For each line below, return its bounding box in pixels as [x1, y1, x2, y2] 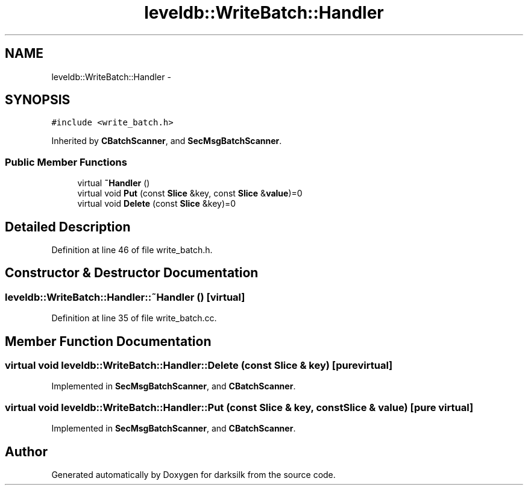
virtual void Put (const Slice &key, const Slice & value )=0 [77, 188, 303, 199]
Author [5, 444, 48, 459]
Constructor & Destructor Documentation [5, 265, 259, 281]
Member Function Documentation [5, 333, 212, 349]
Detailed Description [5, 219, 131, 234]
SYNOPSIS [5, 92, 71, 108]
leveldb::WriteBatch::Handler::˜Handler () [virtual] [5, 291, 245, 303]
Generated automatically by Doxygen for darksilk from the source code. [51, 470, 336, 480]
